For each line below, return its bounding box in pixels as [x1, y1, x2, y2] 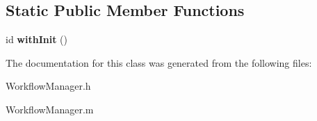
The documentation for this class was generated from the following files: [6, 55, 312, 70]
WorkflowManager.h [6, 79, 91, 93]
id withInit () [6, 32, 67, 47]
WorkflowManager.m [6, 102, 94, 116]
